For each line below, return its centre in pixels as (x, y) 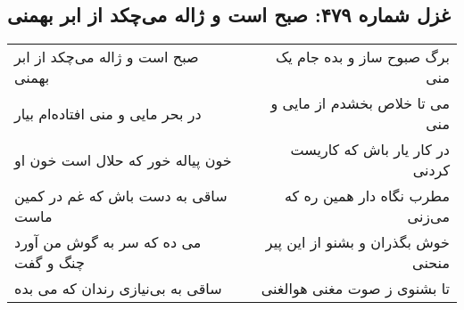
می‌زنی (428, 216)
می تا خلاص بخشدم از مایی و (360, 103)
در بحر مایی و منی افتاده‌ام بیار (108, 113)
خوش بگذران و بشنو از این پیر (357, 242)
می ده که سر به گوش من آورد (108, 242)
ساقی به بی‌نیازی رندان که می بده (118, 289)
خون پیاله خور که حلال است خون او (123, 159)
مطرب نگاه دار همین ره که (367, 196)
